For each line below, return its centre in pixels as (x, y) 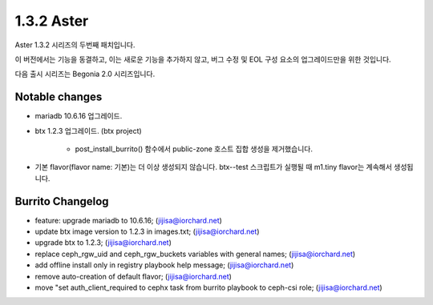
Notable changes (59, 97)
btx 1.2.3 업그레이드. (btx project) (88, 130)
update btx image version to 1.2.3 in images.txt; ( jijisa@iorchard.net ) (147, 231)
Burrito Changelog (62, 201)
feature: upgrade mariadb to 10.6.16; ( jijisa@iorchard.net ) (128, 220)
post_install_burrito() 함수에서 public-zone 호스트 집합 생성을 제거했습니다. (194, 149)
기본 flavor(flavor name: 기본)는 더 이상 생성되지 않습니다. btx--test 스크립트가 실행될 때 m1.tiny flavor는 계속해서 (214, 167)
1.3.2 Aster (52, 21)
